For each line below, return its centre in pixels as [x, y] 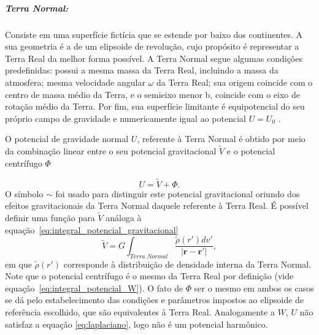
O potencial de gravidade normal [67, 139]
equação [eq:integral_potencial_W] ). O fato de [94, 288]
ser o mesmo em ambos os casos [254, 288]
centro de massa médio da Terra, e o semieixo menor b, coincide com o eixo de [152, 94]
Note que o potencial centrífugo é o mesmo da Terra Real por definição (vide [149, 276]
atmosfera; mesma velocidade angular [75, 82]
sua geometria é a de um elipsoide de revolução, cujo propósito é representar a [152, 46]
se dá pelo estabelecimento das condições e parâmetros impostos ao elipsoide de [155, 300]
